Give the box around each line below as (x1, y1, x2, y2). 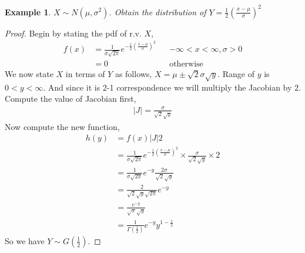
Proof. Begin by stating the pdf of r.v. (5, 26, 142, 39)
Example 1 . (5, 5, 51, 18)
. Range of (217, 67, 255, 79)
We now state (5, 67, 53, 79)
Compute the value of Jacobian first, (5, 92, 136, 105)
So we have (5, 234, 45, 247)
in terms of (65, 67, 105, 79)
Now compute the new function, (5, 120, 120, 132)
